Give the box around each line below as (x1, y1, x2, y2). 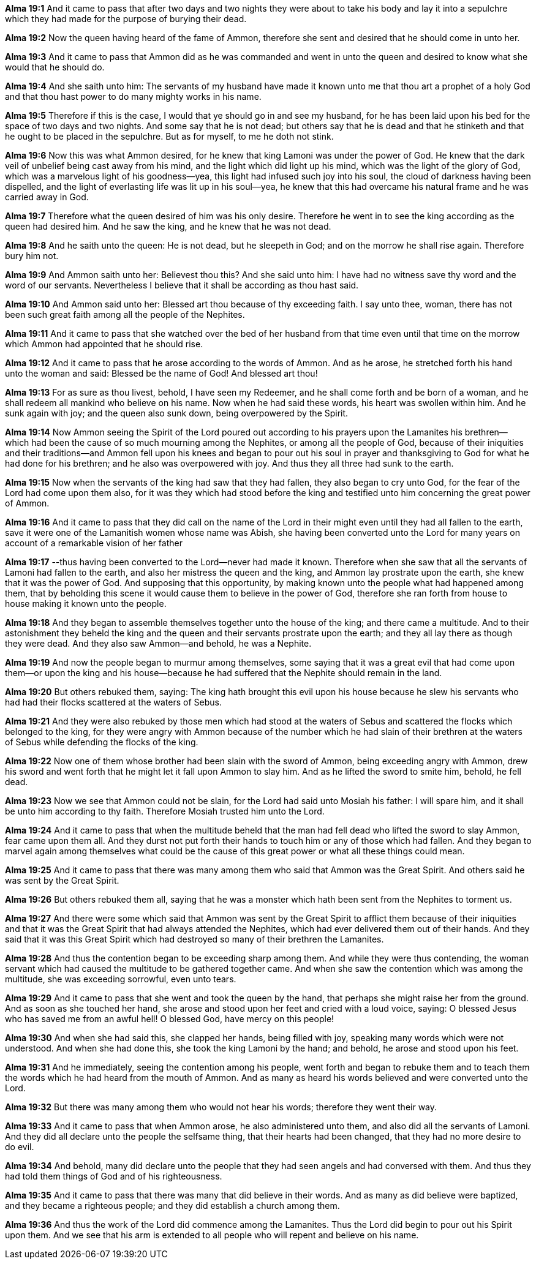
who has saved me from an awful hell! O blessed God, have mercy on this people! (5, 1014, 334, 1024)
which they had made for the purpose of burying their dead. (5, 13, 247, 24)
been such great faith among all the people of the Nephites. (5, 309, 245, 320)
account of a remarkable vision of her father (5, 538, 183, 548)
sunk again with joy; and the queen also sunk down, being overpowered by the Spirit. (5, 408, 349, 418)
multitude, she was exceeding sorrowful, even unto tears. (5, 974, 236, 984)
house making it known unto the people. (5, 598, 167, 609)
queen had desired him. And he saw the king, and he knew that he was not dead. (5, 221, 331, 231)
